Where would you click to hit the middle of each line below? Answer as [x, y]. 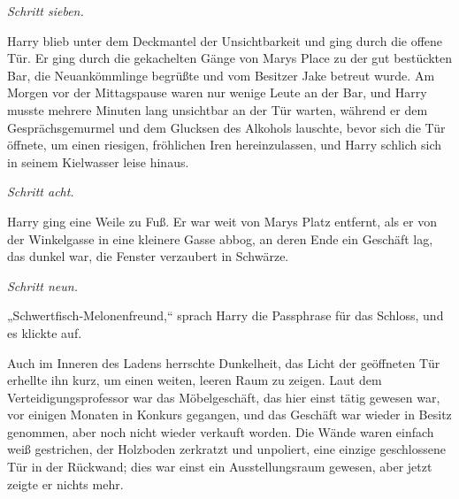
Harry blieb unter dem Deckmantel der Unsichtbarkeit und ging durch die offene [225, 40]
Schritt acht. [41, 192]
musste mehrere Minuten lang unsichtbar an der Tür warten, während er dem [218, 109]
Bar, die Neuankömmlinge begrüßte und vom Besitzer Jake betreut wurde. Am [221, 75]
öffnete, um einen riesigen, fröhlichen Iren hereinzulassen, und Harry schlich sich [225, 145]
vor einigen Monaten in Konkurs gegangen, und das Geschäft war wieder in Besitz [229, 415]
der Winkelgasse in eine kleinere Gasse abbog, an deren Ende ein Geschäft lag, [220, 238]
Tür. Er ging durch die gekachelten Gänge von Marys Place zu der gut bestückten [229, 58]
